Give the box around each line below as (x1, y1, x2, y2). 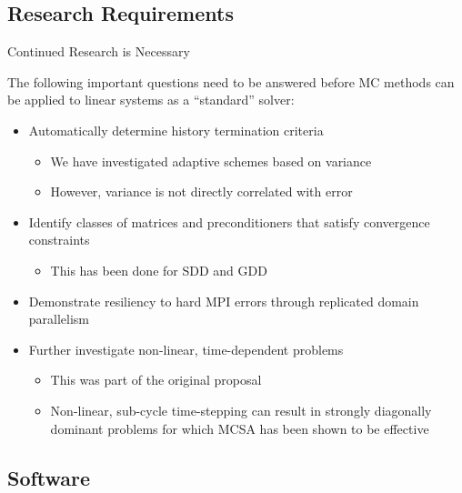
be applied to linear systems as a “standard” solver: (7, 90, 295, 109)
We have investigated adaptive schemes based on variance (50, 151, 372, 170)
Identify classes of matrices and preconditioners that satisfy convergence (28, 212, 430, 231)
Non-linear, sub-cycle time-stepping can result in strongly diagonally (50, 400, 432, 419)
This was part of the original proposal (50, 370, 262, 389)
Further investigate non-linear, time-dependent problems (28, 339, 344, 358)
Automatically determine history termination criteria (28, 120, 324, 139)
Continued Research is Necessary (7, 42, 190, 61)
